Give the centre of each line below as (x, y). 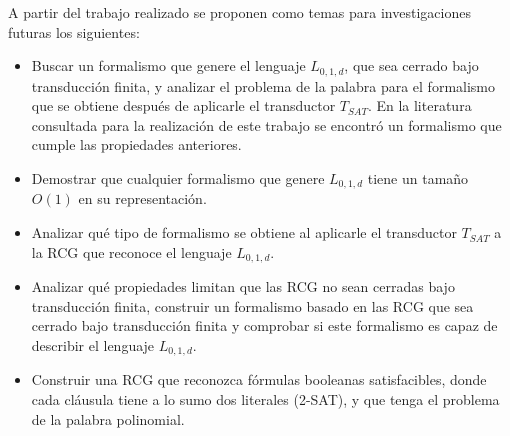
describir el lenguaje (93, 344)
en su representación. (142, 198)
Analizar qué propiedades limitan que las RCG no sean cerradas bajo (243, 286)
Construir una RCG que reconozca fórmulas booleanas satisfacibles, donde (259, 379)
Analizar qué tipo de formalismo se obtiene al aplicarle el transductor (244, 232)
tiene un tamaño (418, 178)
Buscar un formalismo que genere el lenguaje (168, 65)
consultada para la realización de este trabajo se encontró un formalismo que (266, 124)
